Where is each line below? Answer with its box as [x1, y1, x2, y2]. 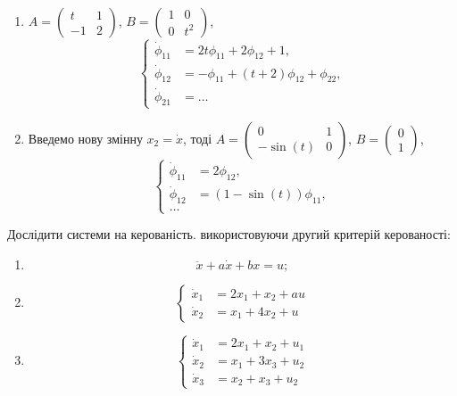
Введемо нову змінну [28, 128, 143, 147]
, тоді [182, 128, 212, 147]
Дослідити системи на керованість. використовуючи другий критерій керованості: [7, 225, 451, 243]
